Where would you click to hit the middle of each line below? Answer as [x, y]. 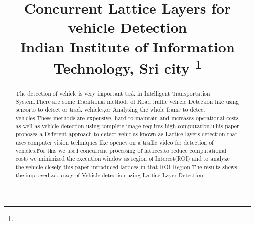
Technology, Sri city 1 [127, 67]
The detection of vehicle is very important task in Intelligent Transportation [113, 93]
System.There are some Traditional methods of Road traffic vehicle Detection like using [127, 101]
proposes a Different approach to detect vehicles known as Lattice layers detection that [127, 134]
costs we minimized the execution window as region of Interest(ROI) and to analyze [122, 159]
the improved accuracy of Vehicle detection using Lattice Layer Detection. [110, 175]
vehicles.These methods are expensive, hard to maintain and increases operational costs [127, 118]
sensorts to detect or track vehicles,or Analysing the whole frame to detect [111, 110]
